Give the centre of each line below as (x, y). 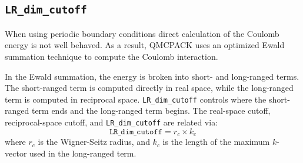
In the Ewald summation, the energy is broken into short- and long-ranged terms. (152, 76)
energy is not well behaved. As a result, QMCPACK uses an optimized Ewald (145, 45)
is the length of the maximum (216, 142)
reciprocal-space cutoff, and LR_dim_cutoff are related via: (111, 122)
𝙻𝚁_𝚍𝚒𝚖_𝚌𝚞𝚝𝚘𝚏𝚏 (136, 132)
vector (16, 153)
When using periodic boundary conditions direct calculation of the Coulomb (142, 33)
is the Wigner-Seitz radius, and (94, 142)
